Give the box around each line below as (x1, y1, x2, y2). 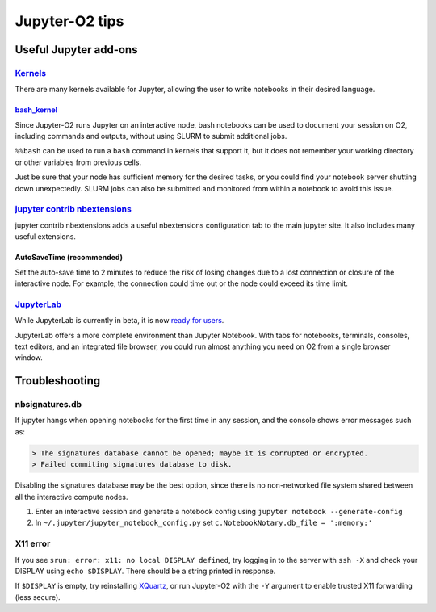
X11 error (15, 538, 51, 549)
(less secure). (15, 592, 61, 602)
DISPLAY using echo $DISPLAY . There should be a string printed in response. (15, 566, 276, 576)
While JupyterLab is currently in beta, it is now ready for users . (15, 316, 224, 325)
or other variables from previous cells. (15, 157, 141, 167)
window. (15, 353, 44, 363)
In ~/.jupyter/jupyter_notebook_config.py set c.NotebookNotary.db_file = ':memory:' (35, 518, 373, 528)
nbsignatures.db (15, 399, 82, 410)
